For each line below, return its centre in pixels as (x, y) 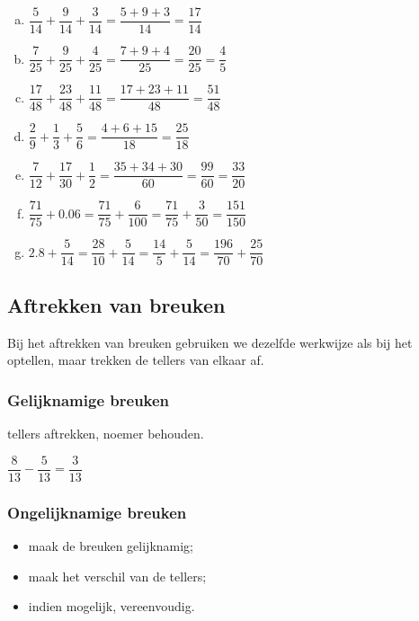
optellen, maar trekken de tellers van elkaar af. (136, 360)
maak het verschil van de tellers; (117, 576)
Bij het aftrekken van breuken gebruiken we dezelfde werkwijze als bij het (210, 342)
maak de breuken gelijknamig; (111, 545)
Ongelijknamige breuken (97, 512)
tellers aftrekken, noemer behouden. (106, 434)
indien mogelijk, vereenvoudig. (111, 606)
